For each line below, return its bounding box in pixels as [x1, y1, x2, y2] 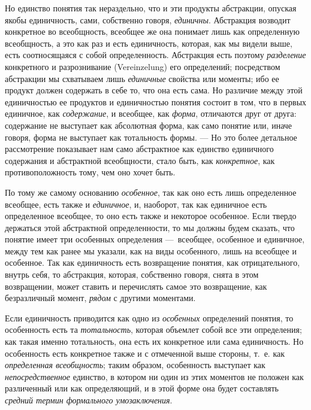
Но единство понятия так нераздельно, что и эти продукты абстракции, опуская [5, 2, 297, 14]
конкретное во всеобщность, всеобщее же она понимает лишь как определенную [5, 25, 300, 38]
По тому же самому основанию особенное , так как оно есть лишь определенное [5, 186, 297, 198]
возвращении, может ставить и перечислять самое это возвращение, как [5, 280, 267, 292]
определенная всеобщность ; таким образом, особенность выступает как [5, 359, 265, 371]
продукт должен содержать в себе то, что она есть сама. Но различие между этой [5, 84, 303, 96]
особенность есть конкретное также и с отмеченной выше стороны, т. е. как [5, 347, 285, 359]
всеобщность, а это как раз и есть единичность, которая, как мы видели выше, [5, 37, 292, 49]
